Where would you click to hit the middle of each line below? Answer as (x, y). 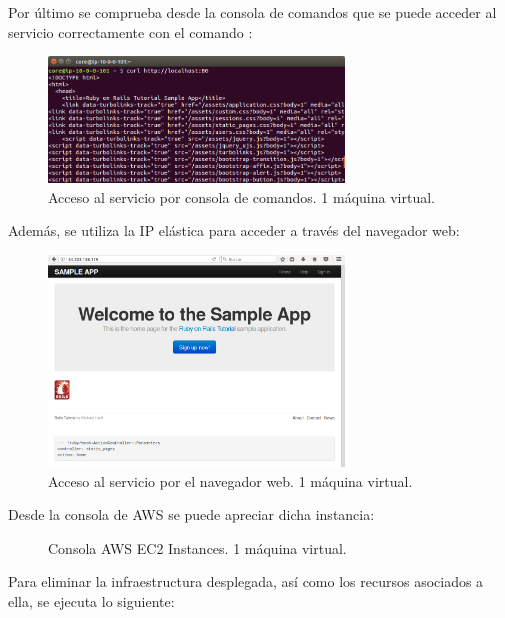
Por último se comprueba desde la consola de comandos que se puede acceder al (252, 12)
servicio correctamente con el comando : (130, 31)
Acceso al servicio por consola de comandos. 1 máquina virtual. (241, 196)
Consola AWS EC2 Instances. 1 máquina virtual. (197, 547)
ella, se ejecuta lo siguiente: (91, 600)
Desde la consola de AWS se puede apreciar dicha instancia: (191, 514)
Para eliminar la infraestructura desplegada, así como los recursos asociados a (246, 581)
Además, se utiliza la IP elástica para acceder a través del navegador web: (234, 230)
